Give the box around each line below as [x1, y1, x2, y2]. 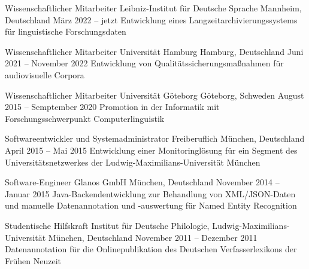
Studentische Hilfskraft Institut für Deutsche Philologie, [5, 219, 210, 231]
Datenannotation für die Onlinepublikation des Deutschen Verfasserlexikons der [5, 243, 297, 255]
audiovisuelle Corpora [5, 68, 84, 81]
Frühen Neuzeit [5, 254, 61, 267]
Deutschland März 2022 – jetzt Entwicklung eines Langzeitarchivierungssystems [5, 13, 298, 26]
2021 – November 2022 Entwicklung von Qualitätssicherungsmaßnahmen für [5, 57, 284, 69]
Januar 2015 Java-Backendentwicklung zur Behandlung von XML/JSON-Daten [5, 187, 296, 200]
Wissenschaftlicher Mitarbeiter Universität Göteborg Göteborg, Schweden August [5, 88, 304, 101]
